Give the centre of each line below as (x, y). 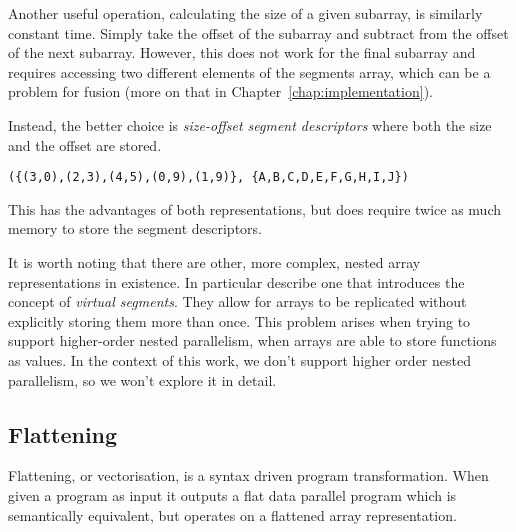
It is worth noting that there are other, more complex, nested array (214, 262)
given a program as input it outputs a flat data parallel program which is (232, 494)
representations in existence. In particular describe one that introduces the (236, 281)
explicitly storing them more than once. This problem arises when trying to (239, 320)
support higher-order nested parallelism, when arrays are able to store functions (252, 340)
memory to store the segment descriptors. (135, 228)
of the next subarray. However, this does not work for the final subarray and (242, 52)
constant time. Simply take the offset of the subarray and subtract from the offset (258, 32)
